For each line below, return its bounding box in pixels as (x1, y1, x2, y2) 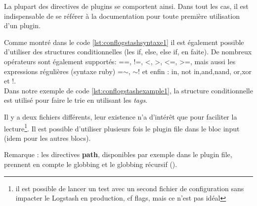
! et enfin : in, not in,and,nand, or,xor (138, 66, 252, 76)
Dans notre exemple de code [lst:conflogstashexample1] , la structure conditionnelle (4, 85, 253, 95)
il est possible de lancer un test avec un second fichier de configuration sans (15, 183, 244, 193)
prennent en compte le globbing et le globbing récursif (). (4, 159, 177, 169)
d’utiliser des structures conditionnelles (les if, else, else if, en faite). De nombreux (4, 46, 252, 57)
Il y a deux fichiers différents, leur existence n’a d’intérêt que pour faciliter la (4, 111, 237, 122)
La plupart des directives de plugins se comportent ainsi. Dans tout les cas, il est (4, 1, 249, 11)
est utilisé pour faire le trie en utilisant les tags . (4, 95, 148, 105)
